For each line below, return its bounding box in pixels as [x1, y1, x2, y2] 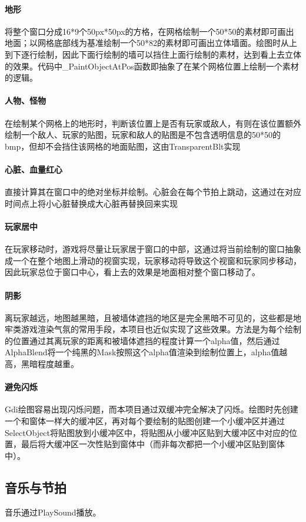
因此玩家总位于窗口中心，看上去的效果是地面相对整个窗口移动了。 [5, 266, 260, 278]
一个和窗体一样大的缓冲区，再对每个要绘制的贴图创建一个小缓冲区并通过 [5, 415, 285, 427]
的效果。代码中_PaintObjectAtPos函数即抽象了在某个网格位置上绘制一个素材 [5, 60, 299, 72]
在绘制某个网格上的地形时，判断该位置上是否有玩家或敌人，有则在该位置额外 [5, 117, 301, 129]
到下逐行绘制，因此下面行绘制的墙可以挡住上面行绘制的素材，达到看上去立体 [5, 48, 301, 60]
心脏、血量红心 [5, 163, 62, 175]
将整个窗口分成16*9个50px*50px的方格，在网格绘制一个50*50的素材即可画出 [5, 25, 294, 37]
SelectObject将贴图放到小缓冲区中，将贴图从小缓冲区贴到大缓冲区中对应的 [5, 426, 289, 438]
